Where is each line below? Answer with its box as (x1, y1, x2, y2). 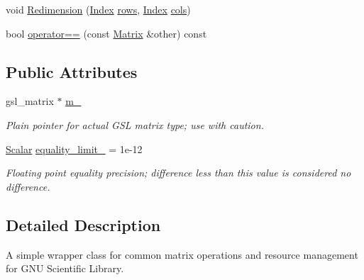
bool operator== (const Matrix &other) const (6, 26, 207, 40)
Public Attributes (6, 60, 138, 82)
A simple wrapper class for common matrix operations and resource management (6, 247, 358, 262)
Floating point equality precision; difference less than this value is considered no (6, 165, 351, 180)
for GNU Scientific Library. (6, 261, 124, 276)
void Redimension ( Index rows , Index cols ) (6, 2, 191, 16)
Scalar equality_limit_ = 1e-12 (6, 141, 143, 156)
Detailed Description (6, 213, 161, 235)
